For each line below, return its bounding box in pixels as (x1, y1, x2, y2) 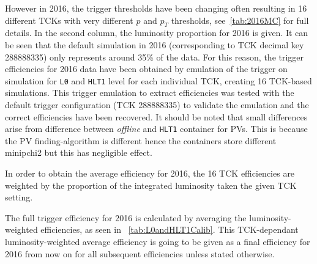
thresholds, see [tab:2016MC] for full (171, 13, 309, 26)
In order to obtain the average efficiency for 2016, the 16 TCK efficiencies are (5, 167, 295, 180)
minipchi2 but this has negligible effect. (5, 146, 152, 159)
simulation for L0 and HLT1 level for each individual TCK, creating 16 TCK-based (5, 74, 312, 87)
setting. (5, 191, 33, 204)
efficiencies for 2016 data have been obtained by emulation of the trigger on (5, 62, 288, 75)
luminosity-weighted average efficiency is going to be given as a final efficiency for (5, 235, 310, 248)
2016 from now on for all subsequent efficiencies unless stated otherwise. (5, 247, 275, 260)
